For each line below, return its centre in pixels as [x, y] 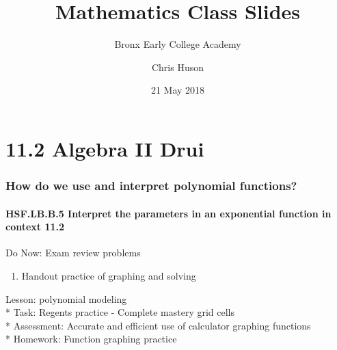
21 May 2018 [178, 90]
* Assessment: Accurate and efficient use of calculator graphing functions [158, 325]
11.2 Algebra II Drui [105, 148]
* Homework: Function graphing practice [91, 339]
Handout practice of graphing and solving [109, 275]
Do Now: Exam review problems [73, 253]
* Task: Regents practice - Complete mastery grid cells [120, 312]
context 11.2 [35, 227]
